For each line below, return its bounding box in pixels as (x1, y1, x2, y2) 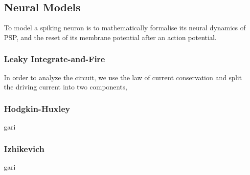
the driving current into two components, (4, 82, 127, 92)
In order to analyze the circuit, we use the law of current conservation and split (4, 72, 242, 82)
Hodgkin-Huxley (4, 102, 70, 114)
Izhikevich (4, 142, 45, 154)
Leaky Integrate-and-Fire (4, 53, 105, 65)
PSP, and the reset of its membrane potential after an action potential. (4, 32, 217, 42)
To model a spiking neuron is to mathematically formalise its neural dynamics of (4, 22, 246, 33)
